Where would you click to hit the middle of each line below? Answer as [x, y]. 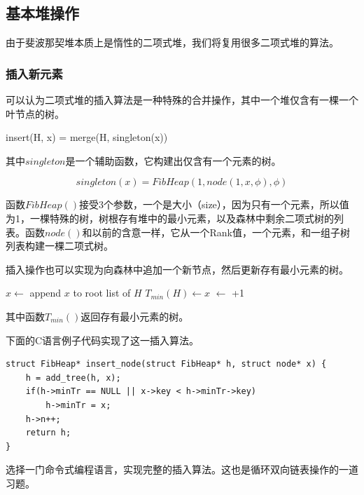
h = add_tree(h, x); [73, 378]
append [45, 293]
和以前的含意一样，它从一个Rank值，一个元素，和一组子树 [216, 232]
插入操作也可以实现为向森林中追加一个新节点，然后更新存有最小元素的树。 [177, 269]
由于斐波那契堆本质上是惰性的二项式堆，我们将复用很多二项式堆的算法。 [172, 42]
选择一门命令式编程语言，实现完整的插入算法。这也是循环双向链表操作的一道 [182, 469]
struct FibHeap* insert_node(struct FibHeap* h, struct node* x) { [166, 364]
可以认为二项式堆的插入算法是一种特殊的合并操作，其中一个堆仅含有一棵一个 [182, 100]
